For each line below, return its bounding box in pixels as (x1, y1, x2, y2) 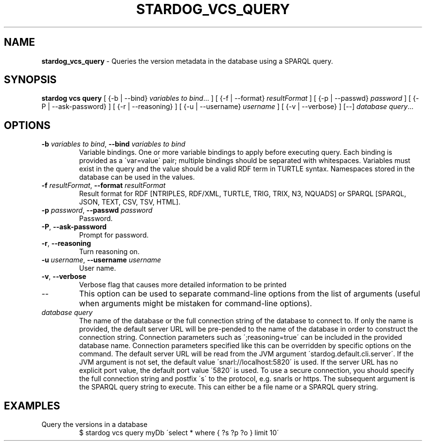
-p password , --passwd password (41, 206, 153, 215)
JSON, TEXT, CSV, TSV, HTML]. (79, 198, 180, 206)
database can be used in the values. (79, 173, 195, 182)
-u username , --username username (41, 256, 161, 264)
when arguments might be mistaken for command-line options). (79, 298, 312, 309)
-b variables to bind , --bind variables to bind (41, 140, 186, 148)
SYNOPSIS (4, 74, 57, 86)
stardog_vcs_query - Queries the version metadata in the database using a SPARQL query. (41, 56, 333, 65)
